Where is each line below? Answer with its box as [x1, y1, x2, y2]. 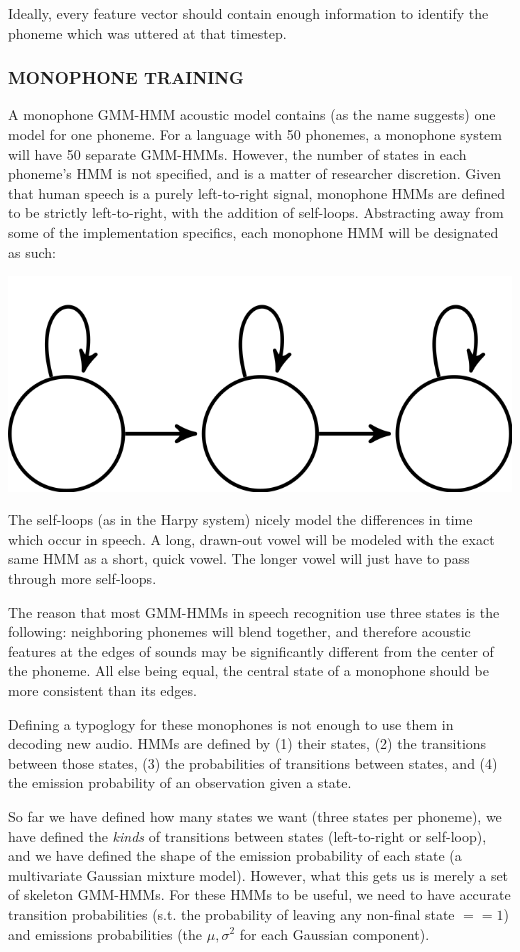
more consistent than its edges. [8, 680, 197, 700]
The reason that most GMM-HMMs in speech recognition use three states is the [8, 601, 500, 622]
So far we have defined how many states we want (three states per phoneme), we [8, 805, 502, 826]
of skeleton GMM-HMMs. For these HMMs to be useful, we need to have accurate [8, 884, 511, 905]
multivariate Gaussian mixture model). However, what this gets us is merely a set [8, 864, 509, 885]
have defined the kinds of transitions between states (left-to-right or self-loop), [8, 825, 487, 846]
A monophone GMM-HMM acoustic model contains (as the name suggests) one [8, 104, 496, 125]
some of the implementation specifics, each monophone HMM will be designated [8, 221, 499, 242]
